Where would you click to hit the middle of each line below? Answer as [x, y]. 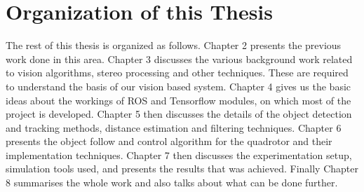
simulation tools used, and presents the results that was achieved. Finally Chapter [182, 169]
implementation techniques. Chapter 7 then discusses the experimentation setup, [179, 155]
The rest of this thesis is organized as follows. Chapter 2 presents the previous [174, 45]
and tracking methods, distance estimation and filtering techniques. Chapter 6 [174, 127]
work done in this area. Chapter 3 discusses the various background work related [179, 59]
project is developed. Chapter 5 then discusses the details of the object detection [179, 114]
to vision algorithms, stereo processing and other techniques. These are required [177, 73]
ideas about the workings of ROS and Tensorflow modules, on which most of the [178, 100]
